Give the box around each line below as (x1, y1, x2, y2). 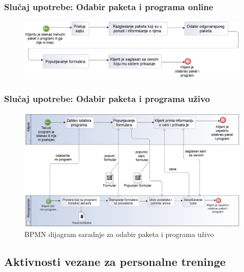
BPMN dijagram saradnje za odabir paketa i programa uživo (24, 229, 214, 240)
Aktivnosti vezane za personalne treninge (4, 254, 226, 269)
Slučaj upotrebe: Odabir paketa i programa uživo (4, 92, 210, 105)
